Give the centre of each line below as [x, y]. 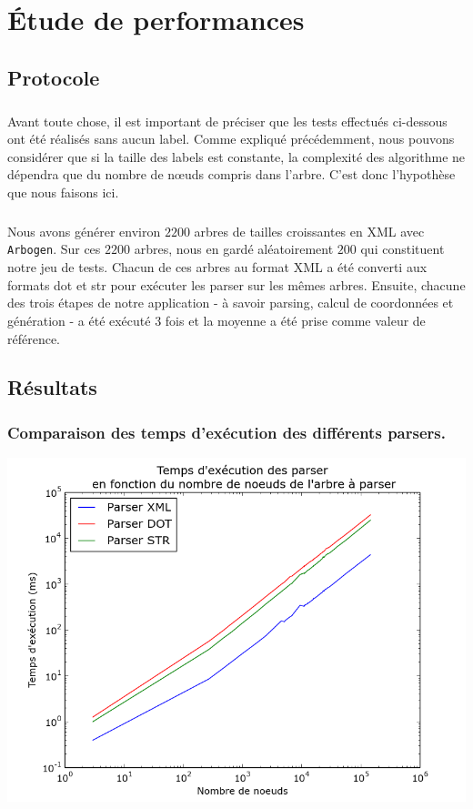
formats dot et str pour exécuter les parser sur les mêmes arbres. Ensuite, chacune [236, 284]
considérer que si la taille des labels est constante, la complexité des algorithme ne [236, 156]
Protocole [54, 77]
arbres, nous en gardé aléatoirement [234, 249]
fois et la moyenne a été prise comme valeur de [295, 320]
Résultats [52, 387]
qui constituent [403, 249]
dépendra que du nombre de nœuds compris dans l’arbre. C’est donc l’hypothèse [231, 174]
